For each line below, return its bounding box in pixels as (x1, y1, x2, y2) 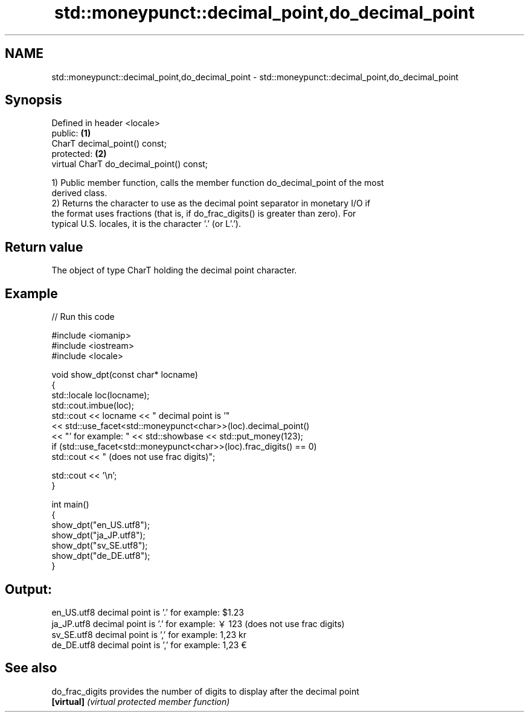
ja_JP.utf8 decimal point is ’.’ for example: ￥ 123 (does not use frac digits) (51, 618, 345, 629)
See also (5, 660, 57, 676)
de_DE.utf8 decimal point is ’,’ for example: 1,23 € (51, 639, 247, 650)
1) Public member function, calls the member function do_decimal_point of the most (51, 177, 384, 188)
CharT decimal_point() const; (51, 138, 167, 149)
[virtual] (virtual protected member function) (51, 696, 230, 707)
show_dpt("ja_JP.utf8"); (51, 530, 146, 541)
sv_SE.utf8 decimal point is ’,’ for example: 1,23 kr (51, 629, 247, 640)
